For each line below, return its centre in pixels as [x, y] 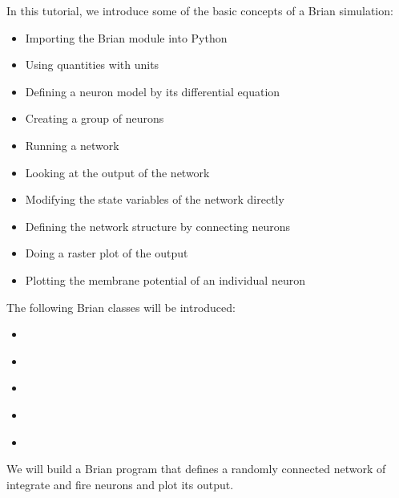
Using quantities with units [92, 65]
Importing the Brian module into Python [126, 37]
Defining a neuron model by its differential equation [153, 91]
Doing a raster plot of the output [107, 253]
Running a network [72, 145]
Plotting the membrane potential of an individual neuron [165, 279]
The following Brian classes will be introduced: [121, 307]
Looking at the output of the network [117, 172]
